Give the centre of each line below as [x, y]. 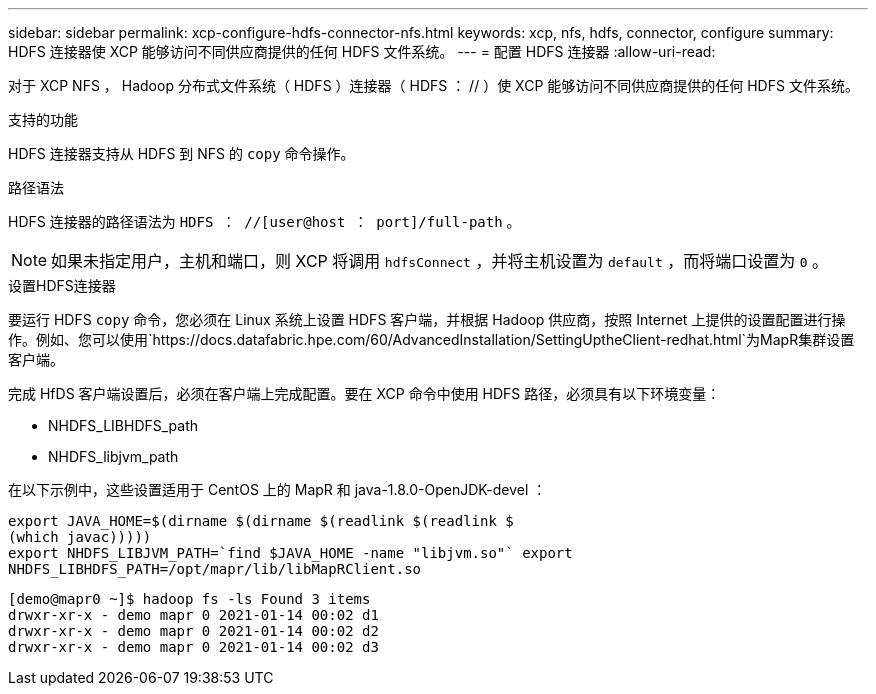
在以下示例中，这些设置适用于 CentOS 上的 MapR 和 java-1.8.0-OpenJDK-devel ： [277, 489]
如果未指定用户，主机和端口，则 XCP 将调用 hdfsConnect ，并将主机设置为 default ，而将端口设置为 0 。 [440, 261]
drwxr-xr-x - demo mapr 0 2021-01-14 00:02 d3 [193, 647]
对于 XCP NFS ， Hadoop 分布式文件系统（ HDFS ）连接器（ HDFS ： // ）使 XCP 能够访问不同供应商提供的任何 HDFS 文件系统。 [433, 85]
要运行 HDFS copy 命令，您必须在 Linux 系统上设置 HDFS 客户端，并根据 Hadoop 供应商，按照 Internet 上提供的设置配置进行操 [427, 319]
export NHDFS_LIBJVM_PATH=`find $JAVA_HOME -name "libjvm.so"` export [290, 553]
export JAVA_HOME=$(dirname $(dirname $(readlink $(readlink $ [261, 521]
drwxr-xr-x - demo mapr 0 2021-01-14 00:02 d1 [193, 615]
